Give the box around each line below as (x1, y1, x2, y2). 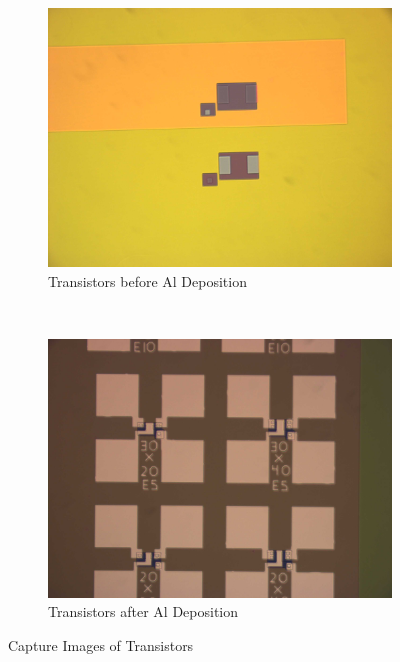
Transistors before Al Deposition (48, 270, 247, 291)
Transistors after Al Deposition (48, 601, 239, 622)
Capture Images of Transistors (8, 634, 194, 655)
